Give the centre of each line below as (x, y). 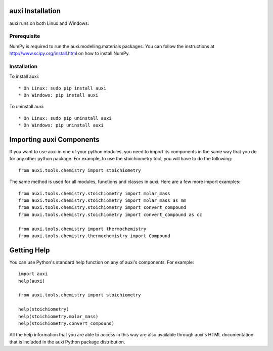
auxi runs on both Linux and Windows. (49, 23)
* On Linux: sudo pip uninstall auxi (65, 118)
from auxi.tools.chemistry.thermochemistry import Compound (94, 236)
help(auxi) (32, 281)
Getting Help (30, 250)
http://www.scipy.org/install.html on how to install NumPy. (70, 54)
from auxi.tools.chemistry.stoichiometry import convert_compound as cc (110, 214)
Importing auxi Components (54, 139)
